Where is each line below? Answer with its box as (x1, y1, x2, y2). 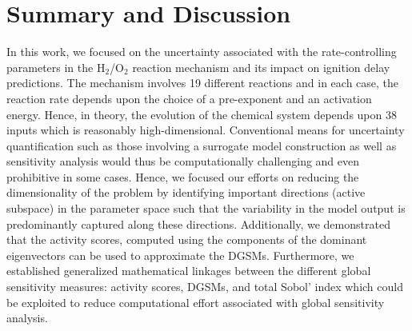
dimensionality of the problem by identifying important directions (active (6, 184, 366, 201)
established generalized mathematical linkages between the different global (6, 262, 371, 279)
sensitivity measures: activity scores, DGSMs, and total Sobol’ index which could (6, 278, 403, 295)
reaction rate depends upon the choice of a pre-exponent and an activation (6, 90, 372, 106)
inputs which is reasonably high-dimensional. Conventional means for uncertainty (6, 122, 405, 138)
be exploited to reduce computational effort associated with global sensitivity (6, 293, 385, 310)
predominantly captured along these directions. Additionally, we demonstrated (6, 215, 390, 232)
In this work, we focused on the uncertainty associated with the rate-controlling (6, 43, 397, 60)
